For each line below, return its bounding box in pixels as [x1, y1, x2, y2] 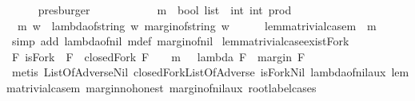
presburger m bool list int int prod [38, 2, 292, 17]
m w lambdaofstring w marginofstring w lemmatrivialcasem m [17, 17, 377, 33]
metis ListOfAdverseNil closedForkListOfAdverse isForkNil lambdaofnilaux [11, 64, 386, 80]
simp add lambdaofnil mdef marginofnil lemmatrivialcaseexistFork [11, 33, 349, 49]
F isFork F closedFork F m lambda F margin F [11, 48, 305, 64]
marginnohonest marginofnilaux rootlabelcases [86, 79, 317, 95]
